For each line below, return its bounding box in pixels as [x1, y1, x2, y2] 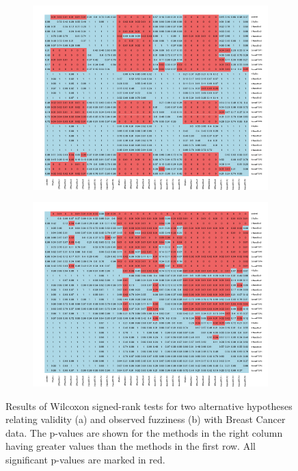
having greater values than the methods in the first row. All [5, 439, 256, 453]
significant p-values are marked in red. [5, 452, 165, 467]
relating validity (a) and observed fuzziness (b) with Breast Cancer [5, 412, 286, 426]
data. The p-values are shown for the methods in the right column [5, 425, 283, 439]
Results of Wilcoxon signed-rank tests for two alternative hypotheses [5, 398, 293, 413]
